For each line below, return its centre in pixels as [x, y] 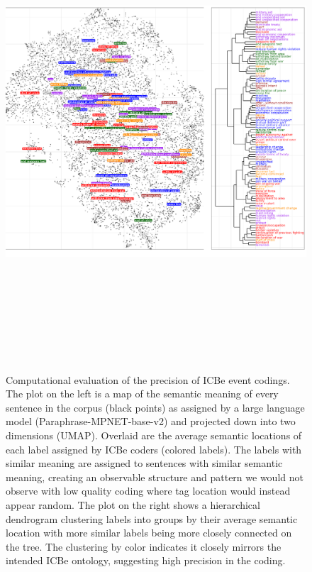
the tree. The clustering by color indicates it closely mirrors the [144, 546]
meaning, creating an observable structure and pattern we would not [155, 477]
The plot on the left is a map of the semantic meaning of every [142, 394]
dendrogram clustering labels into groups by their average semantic [152, 518]
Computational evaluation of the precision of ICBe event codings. [148, 379]
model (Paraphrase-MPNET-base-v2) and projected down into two [151, 421]
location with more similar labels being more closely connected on [149, 533]
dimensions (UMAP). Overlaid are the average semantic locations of [154, 435]
